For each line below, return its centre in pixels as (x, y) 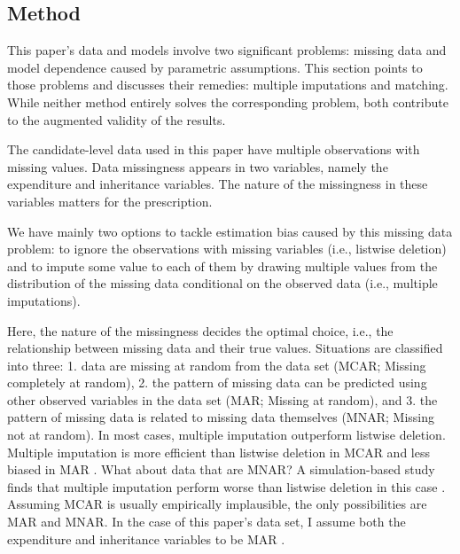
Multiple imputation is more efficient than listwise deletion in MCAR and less (218, 452)
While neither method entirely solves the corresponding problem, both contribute (228, 101)
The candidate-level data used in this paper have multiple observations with (214, 149)
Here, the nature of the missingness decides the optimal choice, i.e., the (200, 330)
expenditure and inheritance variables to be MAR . (146, 538)
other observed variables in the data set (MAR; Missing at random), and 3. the (222, 399)
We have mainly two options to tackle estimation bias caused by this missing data (230, 231)
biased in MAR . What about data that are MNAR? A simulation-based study (221, 469)
